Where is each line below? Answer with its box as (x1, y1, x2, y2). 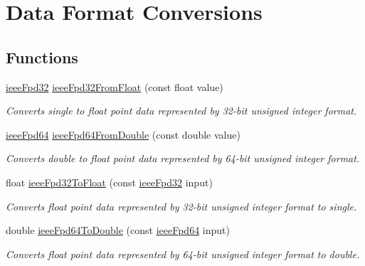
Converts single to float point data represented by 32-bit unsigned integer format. (6, 103, 357, 118)
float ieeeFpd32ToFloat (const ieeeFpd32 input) (6, 174, 213, 189)
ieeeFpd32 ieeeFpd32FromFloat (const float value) (6, 79, 223, 94)
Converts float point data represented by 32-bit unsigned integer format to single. (6, 198, 357, 213)
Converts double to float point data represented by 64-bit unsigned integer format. (6, 151, 360, 166)
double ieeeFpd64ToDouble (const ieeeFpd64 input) (6, 223, 230, 238)
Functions (6, 46, 78, 68)
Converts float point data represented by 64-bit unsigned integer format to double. (6, 246, 360, 261)
